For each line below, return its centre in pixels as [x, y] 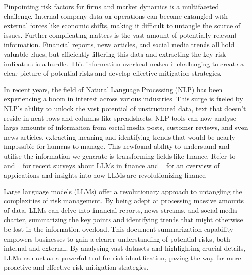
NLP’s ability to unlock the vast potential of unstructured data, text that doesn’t [125, 108]
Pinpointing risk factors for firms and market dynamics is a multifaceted [111, 6]
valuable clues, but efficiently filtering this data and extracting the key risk [115, 54]
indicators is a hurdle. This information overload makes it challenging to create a [124, 63]
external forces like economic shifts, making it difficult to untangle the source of [122, 25]
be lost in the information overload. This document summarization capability [118, 229]
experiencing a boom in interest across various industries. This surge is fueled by [124, 99]
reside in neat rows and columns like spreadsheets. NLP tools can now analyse [120, 118]
